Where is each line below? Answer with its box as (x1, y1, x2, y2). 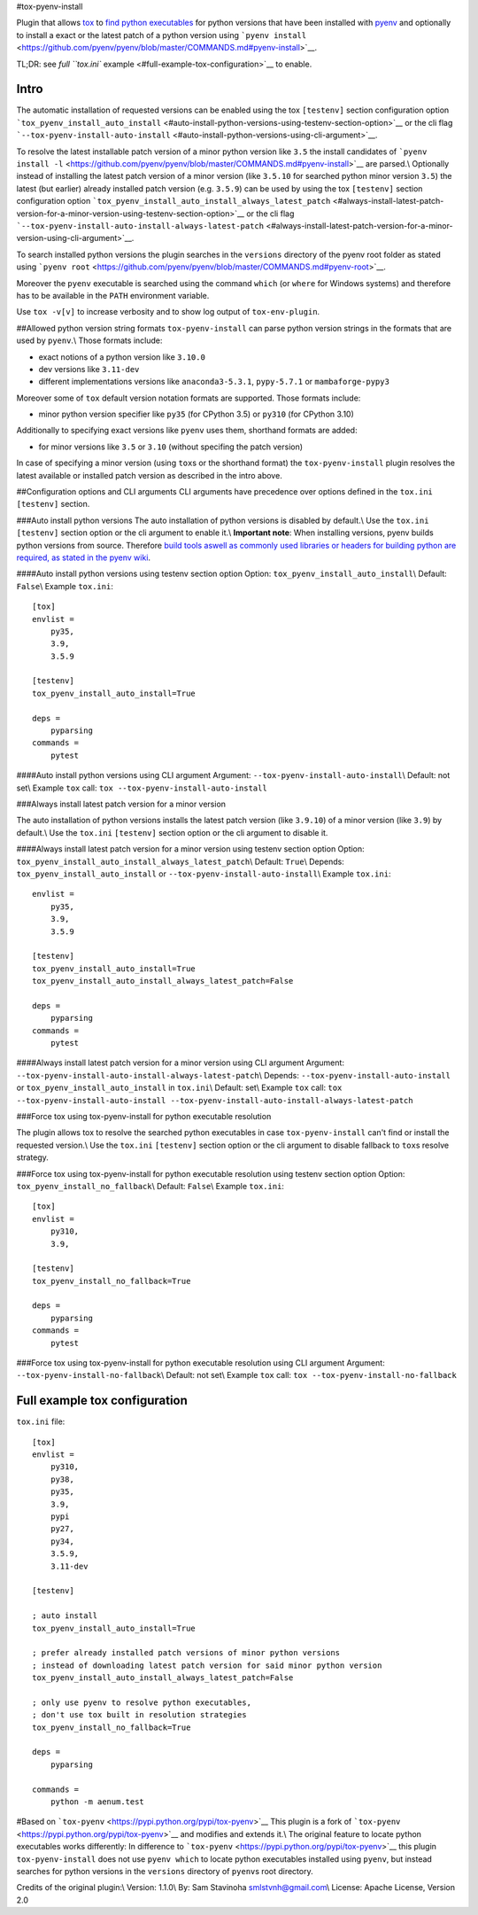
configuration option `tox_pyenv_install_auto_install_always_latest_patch (16, 196, 331, 206)
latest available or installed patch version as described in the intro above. (16, 470, 282, 480)
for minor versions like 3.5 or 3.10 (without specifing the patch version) (38, 441, 304, 452)
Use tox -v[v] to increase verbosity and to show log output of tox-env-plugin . (16, 307, 320, 317)
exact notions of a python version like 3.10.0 (38, 351, 205, 362)
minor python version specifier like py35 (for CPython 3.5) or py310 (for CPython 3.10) (38, 409, 354, 420)
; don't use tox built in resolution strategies (32, 1710, 247, 1720)
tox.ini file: (16, 1416, 66, 1427)
